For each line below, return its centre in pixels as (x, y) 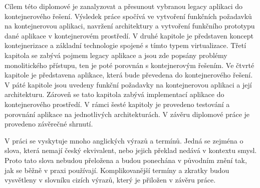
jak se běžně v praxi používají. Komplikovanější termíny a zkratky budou (117, 170)
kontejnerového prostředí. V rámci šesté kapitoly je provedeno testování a (117, 104)
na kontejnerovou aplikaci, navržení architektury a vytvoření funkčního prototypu (130, 26)
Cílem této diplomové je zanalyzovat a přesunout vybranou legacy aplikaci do (123, 6)
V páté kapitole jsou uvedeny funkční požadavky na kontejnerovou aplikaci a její (128, 84)
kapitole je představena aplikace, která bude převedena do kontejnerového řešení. (129, 75)
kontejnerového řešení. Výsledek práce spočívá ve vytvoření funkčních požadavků (128, 16)
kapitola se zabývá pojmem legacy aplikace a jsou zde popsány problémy (116, 55)
